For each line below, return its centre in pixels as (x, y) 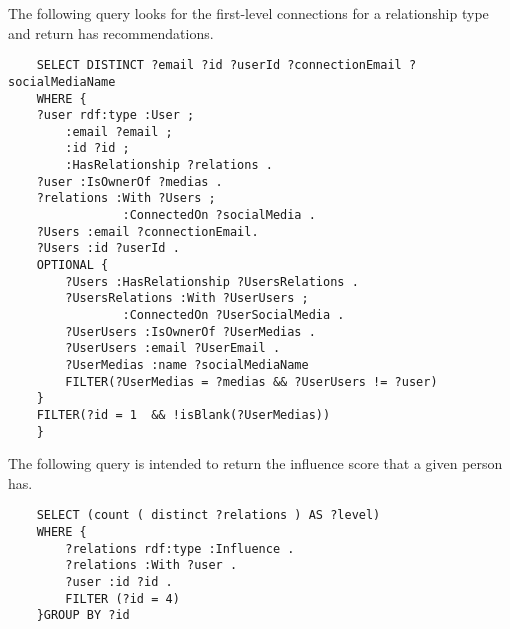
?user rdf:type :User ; (115, 115)
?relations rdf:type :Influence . (180, 548)
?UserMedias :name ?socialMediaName (187, 365)
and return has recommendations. (111, 32)
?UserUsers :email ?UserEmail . (173, 348)
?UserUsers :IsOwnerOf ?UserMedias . (190, 331)
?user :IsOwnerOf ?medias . (129, 181)
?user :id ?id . (119, 582)
